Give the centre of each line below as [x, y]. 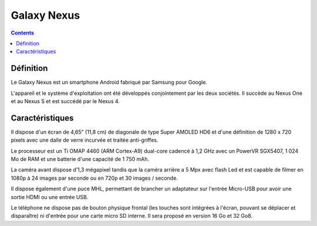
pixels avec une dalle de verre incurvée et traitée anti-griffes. [85, 140]
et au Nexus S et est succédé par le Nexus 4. [65, 101]
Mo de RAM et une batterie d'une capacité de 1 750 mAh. [80, 159]
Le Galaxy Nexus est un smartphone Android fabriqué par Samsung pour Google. [109, 83]
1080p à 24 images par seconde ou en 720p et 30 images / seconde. [95, 178]
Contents [23, 33]
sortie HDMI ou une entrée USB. [50, 197]
